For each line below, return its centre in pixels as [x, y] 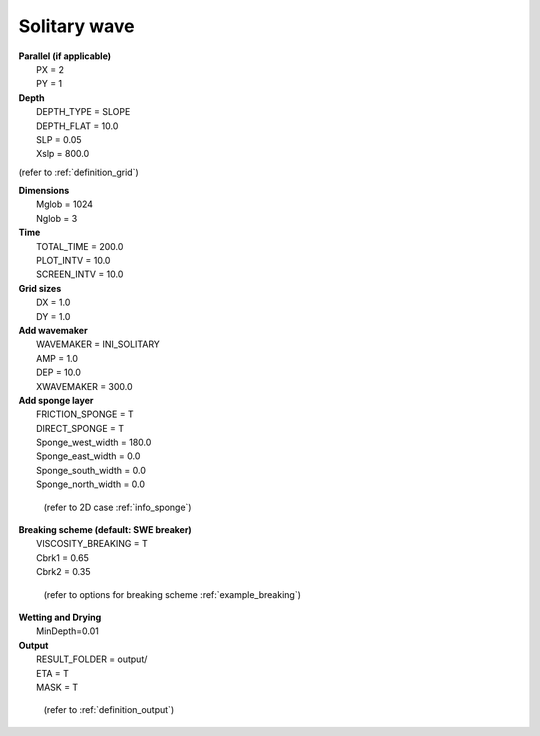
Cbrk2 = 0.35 [63, 572]
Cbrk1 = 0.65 [62, 557]
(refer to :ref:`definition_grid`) [78, 172]
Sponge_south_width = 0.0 [91, 470]
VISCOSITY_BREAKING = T [92, 544]
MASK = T [57, 687]
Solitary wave [76, 26]
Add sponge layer [56, 400]
